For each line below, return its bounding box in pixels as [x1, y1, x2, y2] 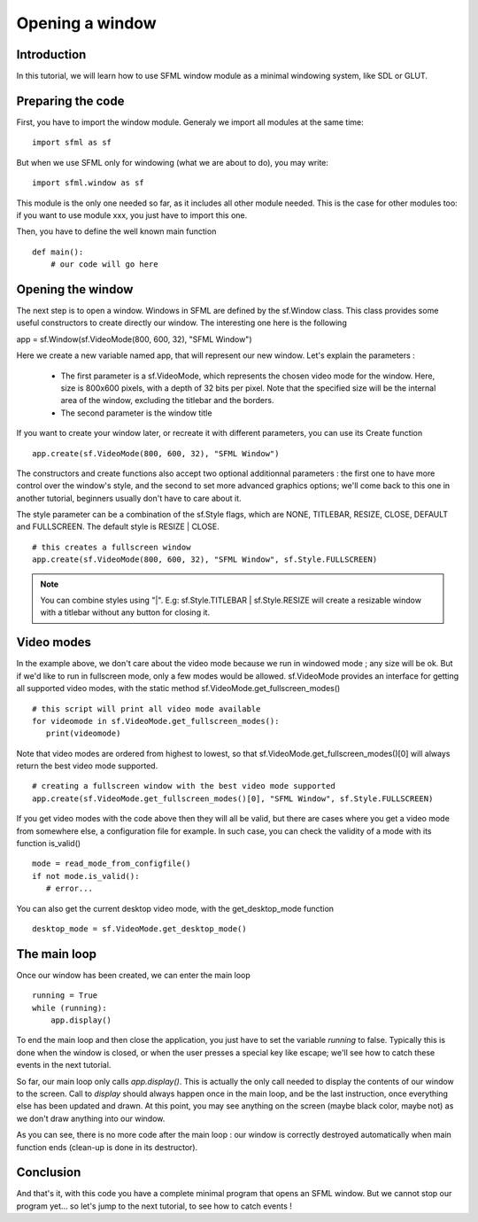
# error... [45, 883, 93, 894]
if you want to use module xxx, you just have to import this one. [16, 209, 248, 221]
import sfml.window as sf [32, 178, 145, 188]
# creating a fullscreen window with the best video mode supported [32, 781, 335, 791]
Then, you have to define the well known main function [16, 226, 217, 237]
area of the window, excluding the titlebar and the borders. [60, 395, 274, 406]
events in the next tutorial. [16, 1060, 112, 1070]
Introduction [16, 47, 87, 62]
